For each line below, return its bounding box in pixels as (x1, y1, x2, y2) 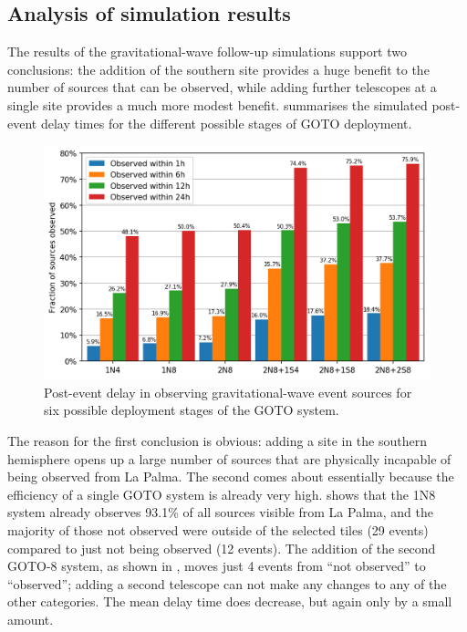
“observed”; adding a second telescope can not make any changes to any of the (7, 574, 447, 593)
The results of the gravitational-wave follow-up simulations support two (7, 42, 408, 61)
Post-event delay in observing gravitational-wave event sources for (44, 382, 412, 401)
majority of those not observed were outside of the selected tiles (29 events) (7, 521, 429, 540)
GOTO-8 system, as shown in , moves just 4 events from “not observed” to (7, 556, 426, 575)
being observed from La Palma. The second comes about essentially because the (7, 467, 454, 486)
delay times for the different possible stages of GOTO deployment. (40, 113, 412, 132)
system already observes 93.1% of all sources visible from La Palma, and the (7, 502, 433, 522)
